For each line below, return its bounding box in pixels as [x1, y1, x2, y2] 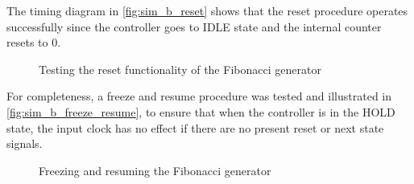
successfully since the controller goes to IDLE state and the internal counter [6, 18, 382, 35]
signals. [6, 135, 43, 152]
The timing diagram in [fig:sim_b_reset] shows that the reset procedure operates [6, 2, 408, 18]
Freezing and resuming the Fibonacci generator [39, 162, 271, 178]
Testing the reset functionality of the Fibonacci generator [39, 60, 321, 77]
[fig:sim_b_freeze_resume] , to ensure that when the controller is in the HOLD [6, 103, 395, 120]
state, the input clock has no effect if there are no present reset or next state [6, 119, 384, 136]
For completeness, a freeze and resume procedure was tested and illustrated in [6, 88, 392, 104]
